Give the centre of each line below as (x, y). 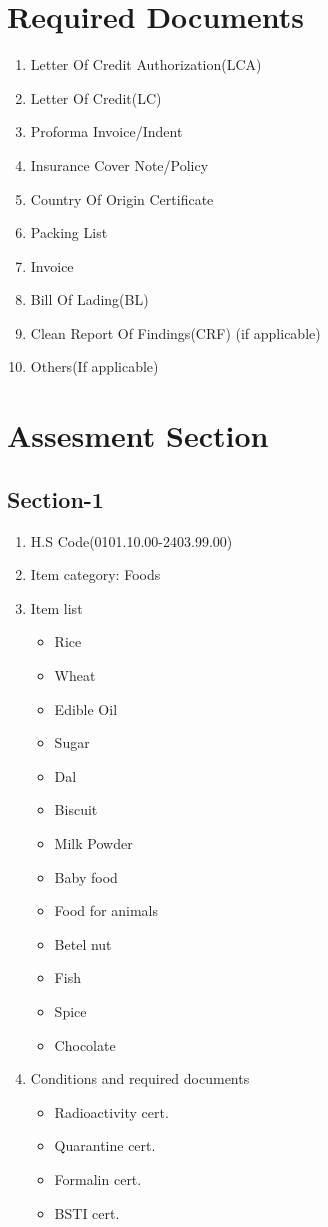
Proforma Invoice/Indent (106, 131)
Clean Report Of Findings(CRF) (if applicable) (175, 332)
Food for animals (106, 910)
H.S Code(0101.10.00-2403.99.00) (131, 540)
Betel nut (83, 943)
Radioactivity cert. (111, 1111)
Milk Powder (93, 842)
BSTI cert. (87, 1212)
